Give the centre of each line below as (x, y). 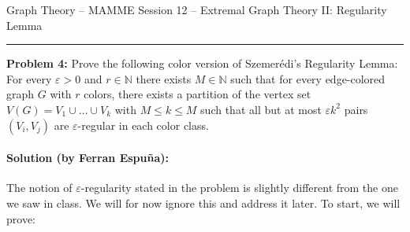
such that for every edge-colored (308, 78)
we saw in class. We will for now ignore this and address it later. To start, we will (203, 203)
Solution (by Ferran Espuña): (88, 158)
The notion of (39, 188)
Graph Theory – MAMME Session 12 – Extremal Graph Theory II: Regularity (197, 9)
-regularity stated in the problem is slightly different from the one (239, 188)
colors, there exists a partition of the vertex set (198, 94)
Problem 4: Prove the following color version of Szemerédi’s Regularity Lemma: (202, 63)
